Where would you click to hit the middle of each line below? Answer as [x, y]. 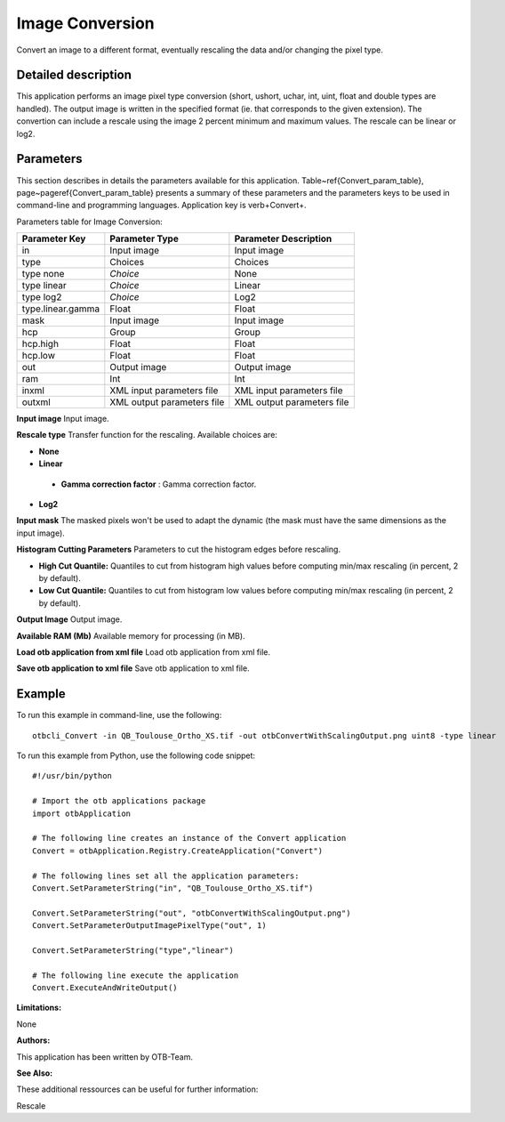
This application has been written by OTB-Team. [105, 1057]
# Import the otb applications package [119, 801]
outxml [36, 402]
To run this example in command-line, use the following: [119, 715]
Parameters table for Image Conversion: [90, 222]
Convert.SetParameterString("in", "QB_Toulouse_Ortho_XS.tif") [173, 888]
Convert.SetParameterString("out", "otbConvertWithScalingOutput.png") [192, 913]
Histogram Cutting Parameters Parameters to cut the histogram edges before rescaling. [179, 549]
